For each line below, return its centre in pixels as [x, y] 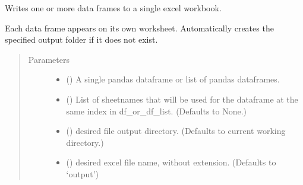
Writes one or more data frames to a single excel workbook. [113, 8]
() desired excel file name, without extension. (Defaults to [171, 162]
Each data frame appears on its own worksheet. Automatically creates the [139, 28]
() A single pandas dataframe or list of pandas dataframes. [173, 79]
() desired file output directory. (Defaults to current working [176, 131]
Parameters [49, 59]
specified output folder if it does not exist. [81, 39]
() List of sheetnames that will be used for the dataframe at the [182, 99]
